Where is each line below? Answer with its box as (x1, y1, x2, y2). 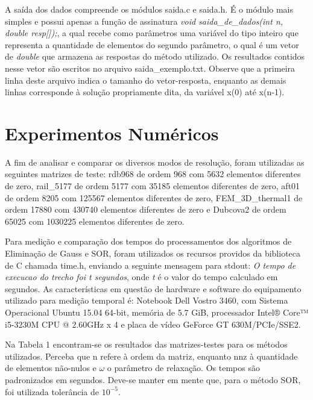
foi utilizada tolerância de (5, 385, 100, 398)
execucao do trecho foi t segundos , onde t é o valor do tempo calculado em (5, 270, 278, 283)
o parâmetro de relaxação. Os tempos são (107, 361, 260, 374)
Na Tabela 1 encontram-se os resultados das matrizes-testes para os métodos (5, 338, 288, 351)
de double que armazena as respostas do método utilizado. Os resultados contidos (5, 50, 305, 63)
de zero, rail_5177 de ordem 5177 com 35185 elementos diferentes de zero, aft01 (5, 180, 300, 192)
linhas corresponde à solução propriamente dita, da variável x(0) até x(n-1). (5, 86, 285, 98)
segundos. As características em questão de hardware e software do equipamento (5, 282, 302, 295)
